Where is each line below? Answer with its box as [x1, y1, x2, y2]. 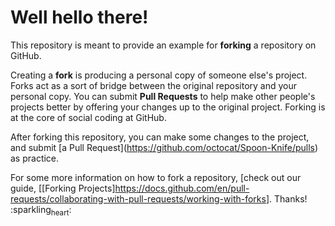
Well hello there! [10, 6, 149, 29]
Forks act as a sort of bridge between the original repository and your [10, 79, 298, 91]
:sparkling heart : [10, 203, 72, 218]
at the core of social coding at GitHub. [10, 111, 167, 123]
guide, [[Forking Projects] [10, 182, 116, 194]
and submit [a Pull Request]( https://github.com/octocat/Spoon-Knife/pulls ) [10, 141, 319, 153]
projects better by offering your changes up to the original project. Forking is [10, 101, 326, 113]
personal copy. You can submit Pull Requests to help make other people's [10, 90, 316, 102]
